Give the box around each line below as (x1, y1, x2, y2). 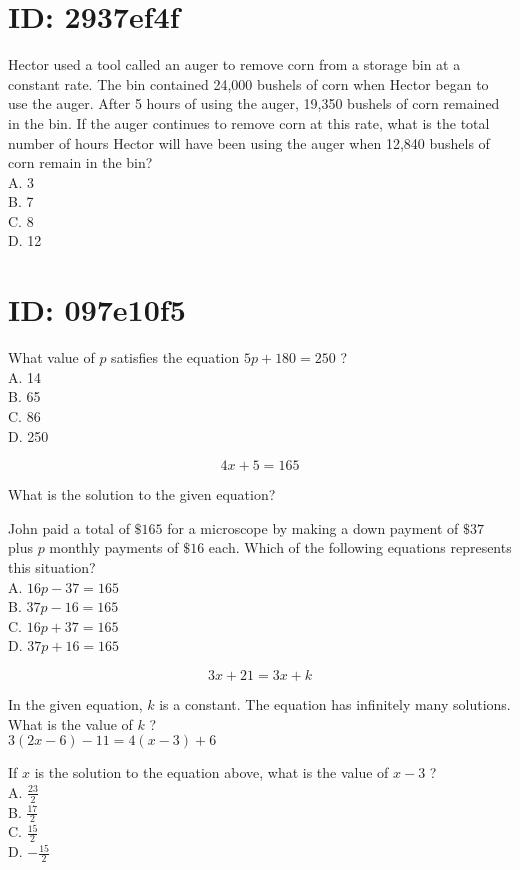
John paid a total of (8, 517, 130, 538)
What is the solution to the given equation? (8, 484, 276, 505)
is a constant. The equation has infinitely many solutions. (159, 693, 511, 714)
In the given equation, (8, 693, 143, 714)
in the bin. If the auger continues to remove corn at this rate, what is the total (8, 112, 490, 133)
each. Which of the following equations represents (208, 537, 512, 558)
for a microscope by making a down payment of (167, 517, 459, 538)
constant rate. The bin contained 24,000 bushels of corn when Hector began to (8, 73, 489, 94)
